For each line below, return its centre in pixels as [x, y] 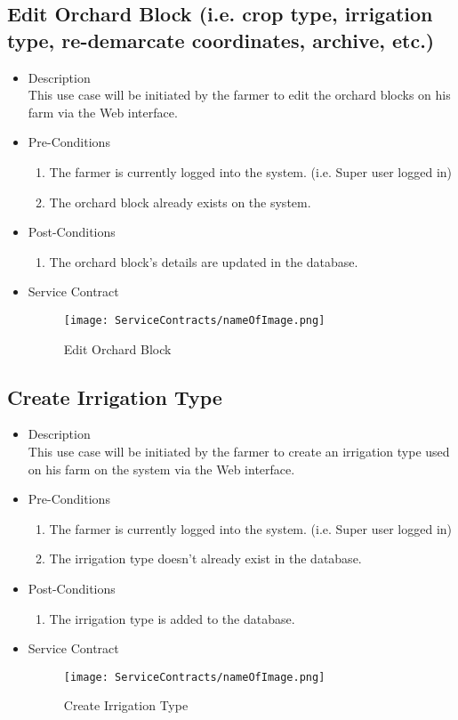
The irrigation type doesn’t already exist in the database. [205, 558]
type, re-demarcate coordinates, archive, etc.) [221, 40]
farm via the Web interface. [103, 112]
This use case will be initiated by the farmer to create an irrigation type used [239, 451]
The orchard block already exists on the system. [180, 202]
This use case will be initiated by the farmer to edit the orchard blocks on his [239, 95]
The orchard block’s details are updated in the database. [204, 261]
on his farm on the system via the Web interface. [161, 469]
